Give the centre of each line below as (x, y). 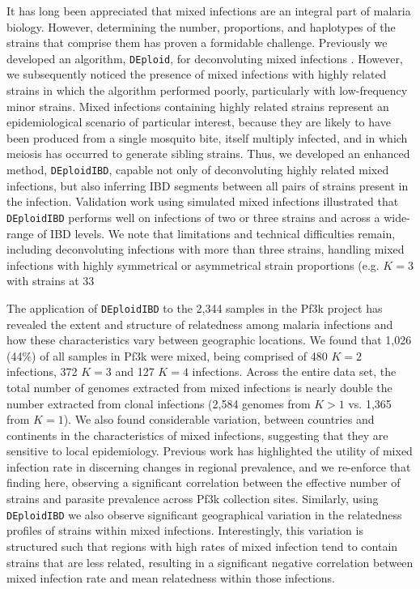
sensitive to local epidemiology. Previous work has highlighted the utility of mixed (210, 451)
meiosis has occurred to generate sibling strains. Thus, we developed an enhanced (208, 154)
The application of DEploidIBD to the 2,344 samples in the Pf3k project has (195, 307)
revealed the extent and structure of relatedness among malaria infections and (200, 324)
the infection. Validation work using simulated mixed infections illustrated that (203, 201)
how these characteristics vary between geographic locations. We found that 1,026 (209, 340)
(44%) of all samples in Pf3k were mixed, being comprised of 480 (167, 355)
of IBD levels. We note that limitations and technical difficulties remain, (216, 233)
